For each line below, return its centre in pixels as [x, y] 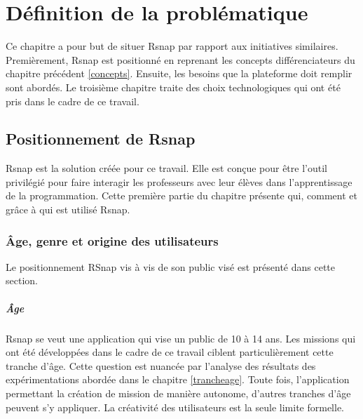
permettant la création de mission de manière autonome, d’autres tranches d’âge [178, 393]
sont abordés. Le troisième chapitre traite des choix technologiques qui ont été [173, 87]
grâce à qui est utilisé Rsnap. [68, 209]
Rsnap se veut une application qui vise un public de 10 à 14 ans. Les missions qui [181, 338]
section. [22, 280]
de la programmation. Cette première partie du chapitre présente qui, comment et [181, 195]
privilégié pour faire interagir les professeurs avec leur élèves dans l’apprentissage [179, 181]
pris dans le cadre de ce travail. [73, 101]
